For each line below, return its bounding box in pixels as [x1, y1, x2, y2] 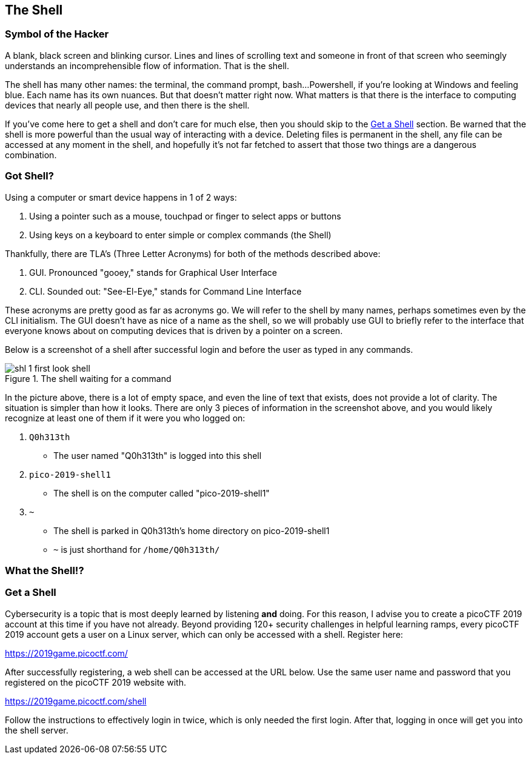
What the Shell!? [5, 564, 84, 577]
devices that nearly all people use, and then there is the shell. [5, 99, 250, 110]
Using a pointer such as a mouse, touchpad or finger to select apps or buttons [29, 210, 341, 221]
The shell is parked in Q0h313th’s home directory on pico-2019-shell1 [53, 525, 330, 536]
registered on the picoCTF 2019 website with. [5, 677, 186, 687]
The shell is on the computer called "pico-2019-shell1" [53, 487, 270, 498]
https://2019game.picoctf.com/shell [5, 695, 147, 706]
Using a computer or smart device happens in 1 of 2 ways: [5, 192, 237, 202]
